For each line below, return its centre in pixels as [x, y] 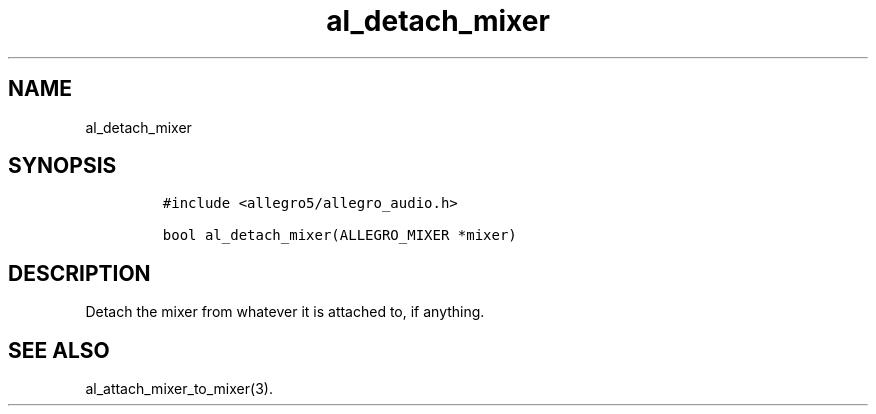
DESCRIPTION [79, 273]
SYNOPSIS [62, 166]
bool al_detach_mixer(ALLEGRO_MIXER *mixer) [339, 235]
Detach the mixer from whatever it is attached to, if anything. [285, 312]
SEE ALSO [59, 350]
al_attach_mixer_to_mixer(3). [179, 389]
